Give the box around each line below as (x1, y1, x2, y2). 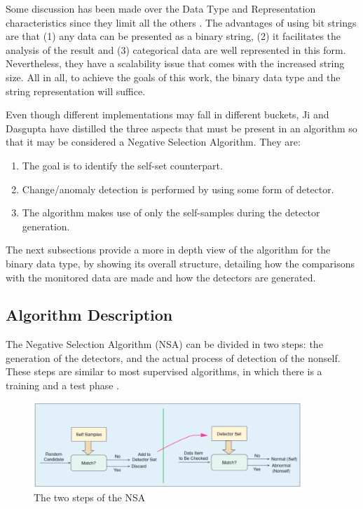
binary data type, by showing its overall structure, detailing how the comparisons (6, 256, 355, 270)
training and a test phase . (6, 378, 119, 393)
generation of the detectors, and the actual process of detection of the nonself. (6, 350, 341, 365)
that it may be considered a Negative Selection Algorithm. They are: (6, 134, 301, 149)
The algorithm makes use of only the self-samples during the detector (22, 205, 320, 220)
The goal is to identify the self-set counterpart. (22, 158, 223, 172)
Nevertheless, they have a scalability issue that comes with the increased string (6, 56, 345, 71)
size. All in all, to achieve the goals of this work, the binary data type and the (6, 69, 341, 84)
